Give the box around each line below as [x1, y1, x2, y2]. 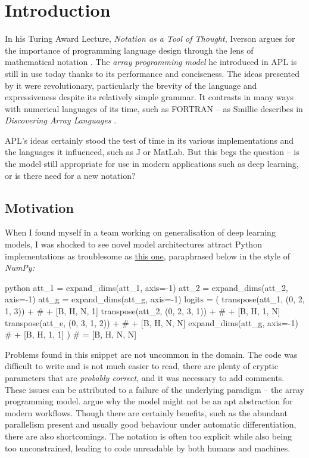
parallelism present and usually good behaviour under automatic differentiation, [5, 418, 296, 431]
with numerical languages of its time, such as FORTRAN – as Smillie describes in [5, 102, 303, 114]
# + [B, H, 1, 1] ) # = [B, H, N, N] [5, 328, 137, 341]
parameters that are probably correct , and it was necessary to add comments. [5, 371, 285, 383]
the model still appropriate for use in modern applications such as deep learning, [5, 157, 299, 170]
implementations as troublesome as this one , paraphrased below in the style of [5, 249, 290, 262]
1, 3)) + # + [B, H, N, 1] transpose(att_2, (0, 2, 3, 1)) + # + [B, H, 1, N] [5, 305, 280, 317]
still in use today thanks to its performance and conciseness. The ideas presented [5, 67, 300, 79]
